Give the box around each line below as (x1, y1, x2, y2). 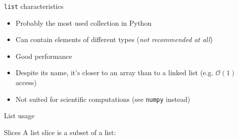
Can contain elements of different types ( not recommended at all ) (15, 34, 213, 45)
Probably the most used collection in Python (15, 17, 152, 28)
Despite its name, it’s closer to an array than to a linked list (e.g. (15, 67, 214, 78)
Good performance (15, 50, 72, 61)
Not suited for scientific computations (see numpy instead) (15, 93, 190, 104)
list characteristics (4, 1, 64, 11)
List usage (4, 110, 35, 121)
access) (15, 77, 37, 88)
